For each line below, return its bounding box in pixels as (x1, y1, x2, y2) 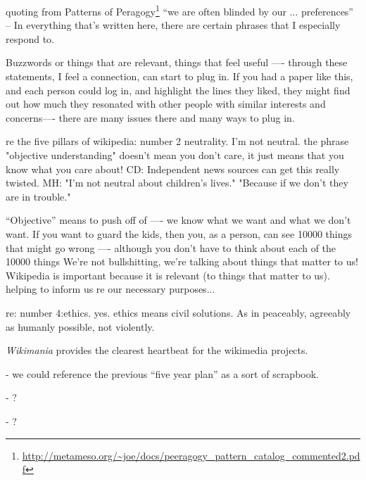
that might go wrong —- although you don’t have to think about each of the (6, 240, 336, 255)
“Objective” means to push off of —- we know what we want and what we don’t (6, 213, 351, 227)
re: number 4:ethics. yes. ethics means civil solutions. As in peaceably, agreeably (6, 305, 351, 320)
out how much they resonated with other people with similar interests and (6, 96, 326, 111)
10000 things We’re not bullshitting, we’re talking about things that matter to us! (6, 254, 358, 269)
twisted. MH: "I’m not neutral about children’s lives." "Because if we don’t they (6, 175, 348, 190)
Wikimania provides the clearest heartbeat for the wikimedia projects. (6, 343, 308, 358)
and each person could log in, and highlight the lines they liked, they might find (6, 82, 351, 97)
